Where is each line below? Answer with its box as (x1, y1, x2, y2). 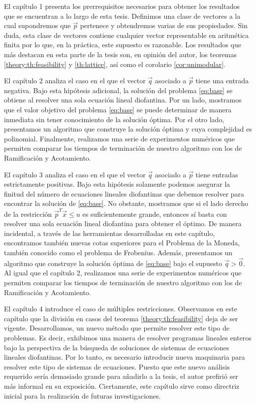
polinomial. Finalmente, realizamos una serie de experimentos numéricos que (4, 133, 235, 143)
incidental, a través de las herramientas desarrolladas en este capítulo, (4, 228, 215, 238)
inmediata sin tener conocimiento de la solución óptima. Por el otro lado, (4, 114, 224, 124)
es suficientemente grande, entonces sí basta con (82, 208, 227, 219)
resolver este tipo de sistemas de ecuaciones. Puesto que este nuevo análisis (4, 361, 230, 371)
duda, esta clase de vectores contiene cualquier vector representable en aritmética (4, 30, 249, 40)
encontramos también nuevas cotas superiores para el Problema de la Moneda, (4, 237, 240, 248)
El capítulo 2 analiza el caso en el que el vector (4, 75, 146, 86)
